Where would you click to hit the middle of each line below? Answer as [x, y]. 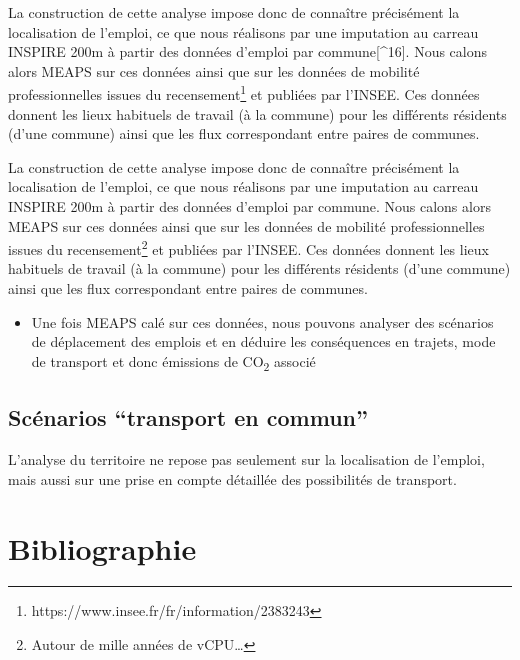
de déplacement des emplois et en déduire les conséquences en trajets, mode [263, 341]
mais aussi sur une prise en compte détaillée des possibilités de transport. [232, 478]
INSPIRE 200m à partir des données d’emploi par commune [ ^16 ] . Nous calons [248, 51]
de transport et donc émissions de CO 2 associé [173, 362]
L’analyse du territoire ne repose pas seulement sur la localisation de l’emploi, [246, 459]
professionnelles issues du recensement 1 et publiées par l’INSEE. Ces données [244, 93]
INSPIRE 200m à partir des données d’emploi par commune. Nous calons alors [249, 206]
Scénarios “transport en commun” [188, 417]
